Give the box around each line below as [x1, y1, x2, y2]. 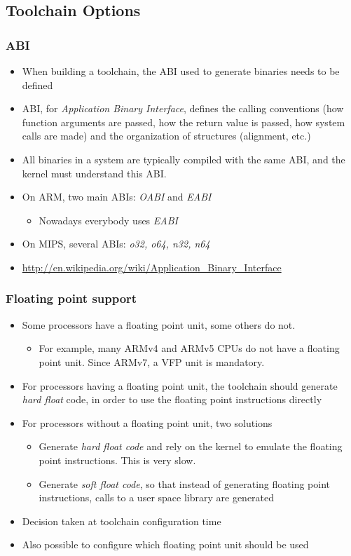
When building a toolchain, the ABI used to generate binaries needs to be [22, 64, 340, 78]
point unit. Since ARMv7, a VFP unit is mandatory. [39, 354, 265, 369]
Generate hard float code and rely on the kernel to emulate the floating [39, 439, 343, 454]
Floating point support [6, 290, 137, 307]
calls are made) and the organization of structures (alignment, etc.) [22, 128, 311, 143]
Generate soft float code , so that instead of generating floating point [39, 476, 330, 491]
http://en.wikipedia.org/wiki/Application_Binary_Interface [22, 259, 282, 274]
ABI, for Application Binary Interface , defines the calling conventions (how [22, 101, 344, 116]
